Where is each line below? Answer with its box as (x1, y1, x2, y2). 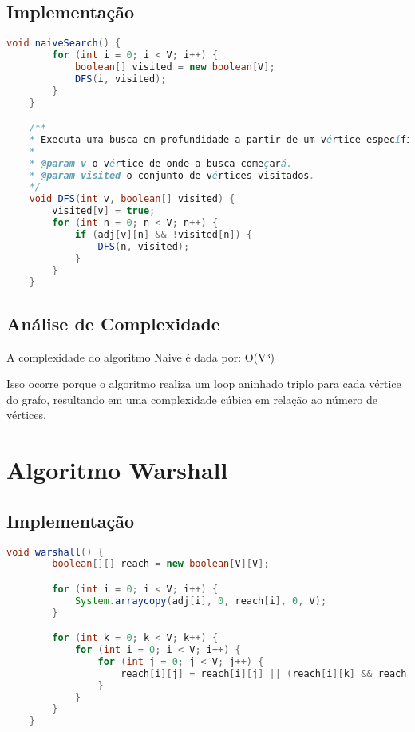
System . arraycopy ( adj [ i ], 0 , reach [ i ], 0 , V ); (74, 595, 327, 607)
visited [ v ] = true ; (52, 205, 156, 217)
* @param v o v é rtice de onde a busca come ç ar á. (29, 157, 293, 169)
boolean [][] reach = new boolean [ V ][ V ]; (52, 558, 270, 570)
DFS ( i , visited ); (74, 73, 167, 85)
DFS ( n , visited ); (97, 240, 190, 252)
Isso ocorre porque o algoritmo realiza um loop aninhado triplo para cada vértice (6, 375, 401, 392)
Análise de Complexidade (6, 311, 220, 335)
